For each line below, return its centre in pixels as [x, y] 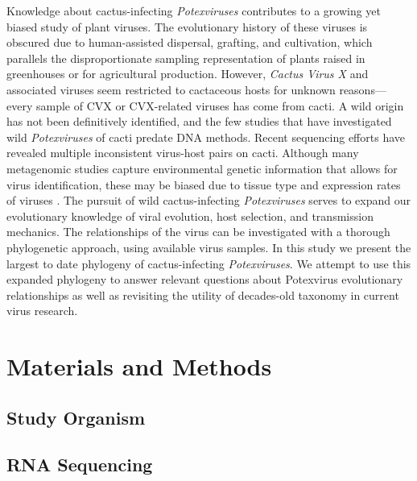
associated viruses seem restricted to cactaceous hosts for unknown [171, 89]
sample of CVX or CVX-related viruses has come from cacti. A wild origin [220, 105]
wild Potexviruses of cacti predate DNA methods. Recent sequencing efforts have [206, 137]
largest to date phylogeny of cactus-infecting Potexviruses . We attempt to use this [209, 263]
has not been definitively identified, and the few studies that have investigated [199, 121]
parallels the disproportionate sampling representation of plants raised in [186, 58]
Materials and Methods [139, 366]
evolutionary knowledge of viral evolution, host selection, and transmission [190, 216]
